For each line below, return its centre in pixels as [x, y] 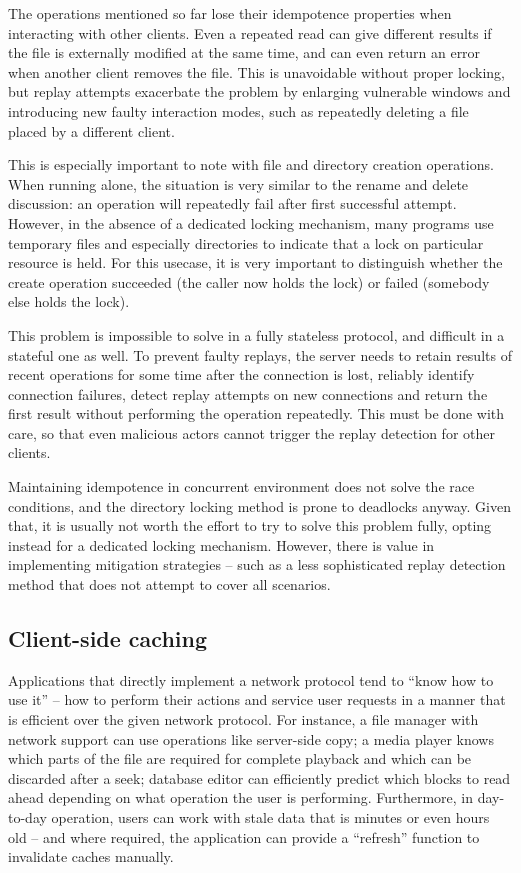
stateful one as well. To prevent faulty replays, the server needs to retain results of [260, 354]
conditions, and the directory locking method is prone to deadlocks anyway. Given [259, 505]
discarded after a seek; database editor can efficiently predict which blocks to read [259, 777]
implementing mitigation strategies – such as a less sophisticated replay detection [257, 564]
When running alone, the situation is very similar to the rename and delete [238, 183]
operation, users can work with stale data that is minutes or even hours [270, 816]
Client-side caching [107, 638]
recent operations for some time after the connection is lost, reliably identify [241, 374]
